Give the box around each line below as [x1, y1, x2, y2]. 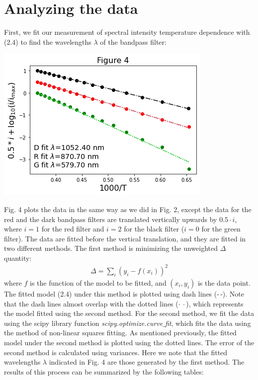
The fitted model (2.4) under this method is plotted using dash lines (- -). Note [4, 289, 245, 299]
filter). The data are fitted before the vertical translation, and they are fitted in [4, 233, 246, 243]
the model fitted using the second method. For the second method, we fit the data [4, 308, 254, 318]
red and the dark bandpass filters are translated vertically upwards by [4, 214, 217, 224]
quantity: [4, 252, 32, 263]
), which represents [186, 298, 244, 308]
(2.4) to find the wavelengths [4, 36, 91, 47]
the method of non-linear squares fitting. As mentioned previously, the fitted [4, 327, 237, 338]
